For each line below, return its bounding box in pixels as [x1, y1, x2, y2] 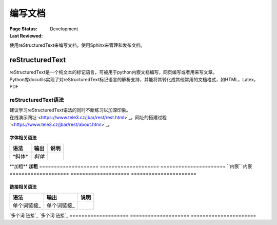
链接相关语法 [9, 183, 37, 190]
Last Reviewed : [9, 32, 43, 39]
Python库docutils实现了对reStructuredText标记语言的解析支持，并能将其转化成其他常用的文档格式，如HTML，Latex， [9, 76, 259, 82]
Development [50, 26, 78, 32]
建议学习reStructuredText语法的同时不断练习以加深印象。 [9, 107, 131, 113]
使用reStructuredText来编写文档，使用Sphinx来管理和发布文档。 [9, 42, 146, 48]
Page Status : [9, 26, 38, 32]
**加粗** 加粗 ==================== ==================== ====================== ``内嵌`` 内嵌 [9, 163, 252, 170]
